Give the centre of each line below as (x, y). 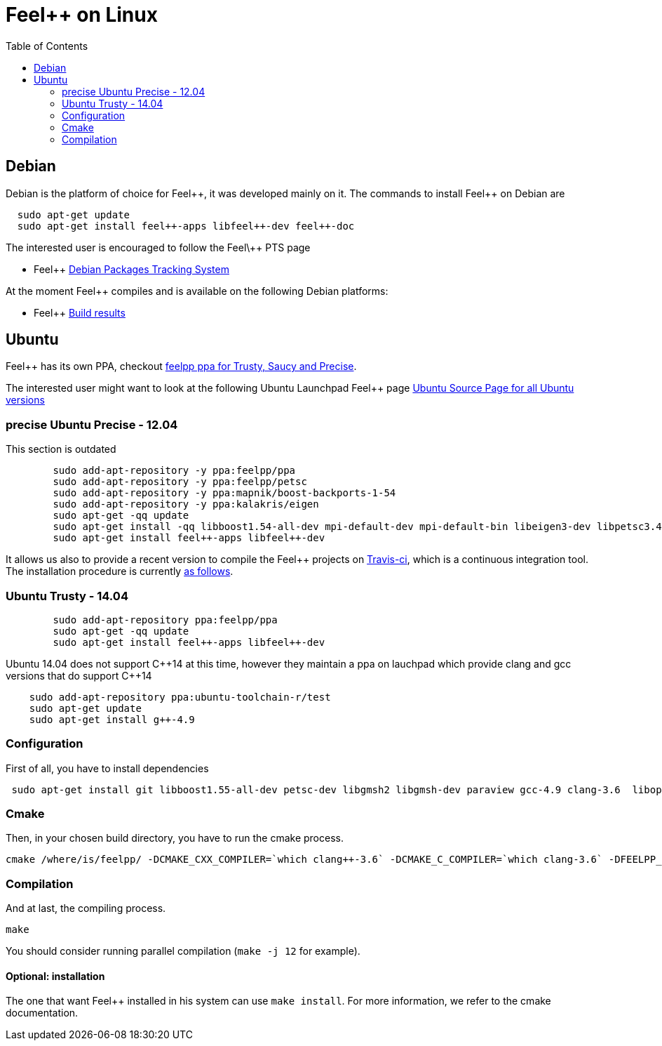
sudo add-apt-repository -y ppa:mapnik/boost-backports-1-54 (224, 493)
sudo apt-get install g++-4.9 (112, 719)
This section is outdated (61, 449)
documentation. (42, 1013)
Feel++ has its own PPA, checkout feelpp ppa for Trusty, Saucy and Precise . (181, 366)
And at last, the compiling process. (86, 908)
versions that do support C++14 (79, 675)
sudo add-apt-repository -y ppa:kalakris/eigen (186, 504)
